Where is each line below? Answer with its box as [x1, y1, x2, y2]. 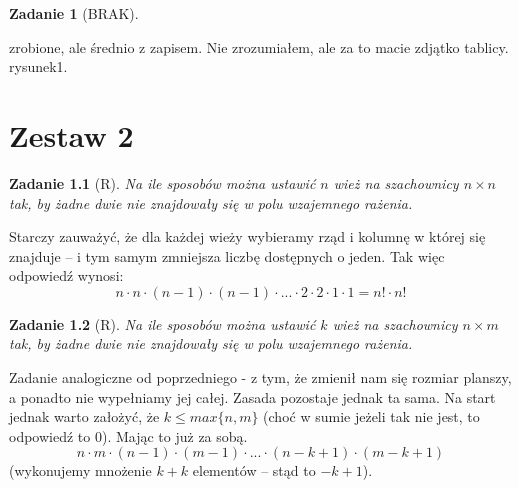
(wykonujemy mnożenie [9, 460, 152, 481]
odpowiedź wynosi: [9, 265, 124, 286]
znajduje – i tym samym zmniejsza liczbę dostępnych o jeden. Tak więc [9, 245, 445, 266]
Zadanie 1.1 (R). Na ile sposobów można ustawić [9, 172, 316, 193]
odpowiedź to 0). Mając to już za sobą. [9, 425, 248, 446]
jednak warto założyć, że [9, 406, 160, 427]
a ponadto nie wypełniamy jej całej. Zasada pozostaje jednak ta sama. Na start [9, 386, 496, 407]
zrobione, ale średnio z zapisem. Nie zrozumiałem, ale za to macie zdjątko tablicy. [9, 36, 509, 57]
